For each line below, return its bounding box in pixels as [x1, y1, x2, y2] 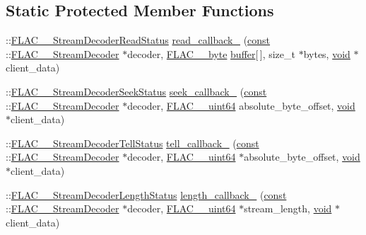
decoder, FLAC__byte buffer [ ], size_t [127, 46, 295, 61]
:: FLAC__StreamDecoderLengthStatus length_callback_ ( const [6, 187, 287, 202]
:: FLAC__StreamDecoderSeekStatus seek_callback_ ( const [6, 84, 267, 98]
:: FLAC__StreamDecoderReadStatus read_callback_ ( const [6, 33, 271, 47]
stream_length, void [244, 201, 332, 216]
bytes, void [303, 46, 350, 61]
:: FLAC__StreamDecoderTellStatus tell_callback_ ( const [6, 135, 259, 150]
